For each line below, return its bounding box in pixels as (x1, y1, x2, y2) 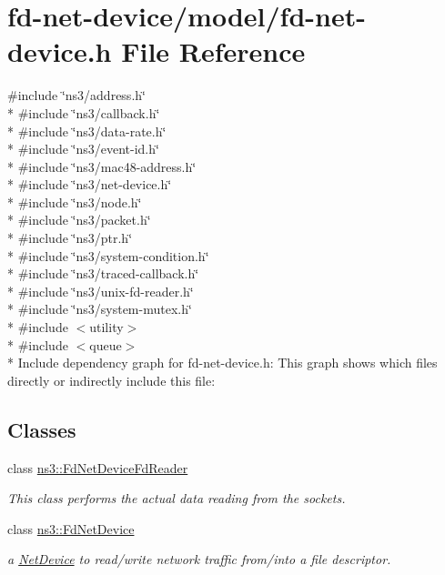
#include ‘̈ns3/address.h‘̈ (7, 86, 146, 105)
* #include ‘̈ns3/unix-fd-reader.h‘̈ (7, 281, 194, 300)
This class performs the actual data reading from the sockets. (7, 489, 346, 508)
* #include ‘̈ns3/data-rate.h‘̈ (7, 121, 167, 140)
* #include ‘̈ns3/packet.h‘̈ (7, 210, 151, 229)
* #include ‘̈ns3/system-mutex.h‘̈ (7, 299, 192, 318)
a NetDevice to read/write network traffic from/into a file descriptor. (7, 550, 391, 569)
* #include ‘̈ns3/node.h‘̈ (7, 192, 142, 211)
